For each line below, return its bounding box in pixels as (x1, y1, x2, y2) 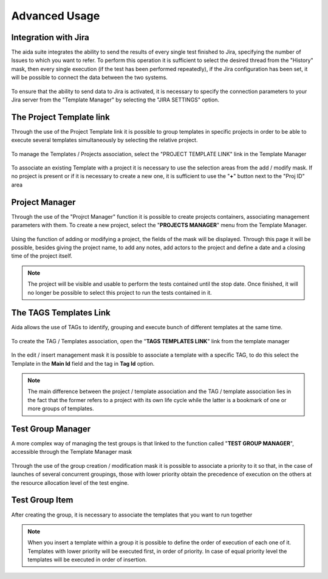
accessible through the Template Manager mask (11, 448, 132, 456)
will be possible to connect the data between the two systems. (11, 74, 168, 81)
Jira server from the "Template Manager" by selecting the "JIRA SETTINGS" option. (11, 96, 220, 103)
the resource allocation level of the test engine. (11, 479, 129, 486)
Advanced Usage (11, 9, 100, 22)
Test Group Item (11, 495, 73, 505)
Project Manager (11, 197, 76, 207)
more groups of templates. (27, 405, 94, 413)
